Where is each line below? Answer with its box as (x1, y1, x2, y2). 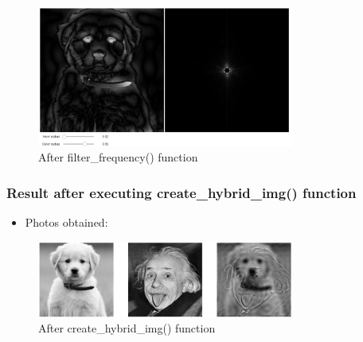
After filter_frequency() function (38, 149, 198, 165)
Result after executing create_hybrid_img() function (6, 182, 357, 202)
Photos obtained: (25, 214, 108, 231)
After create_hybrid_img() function (38, 320, 216, 336)
